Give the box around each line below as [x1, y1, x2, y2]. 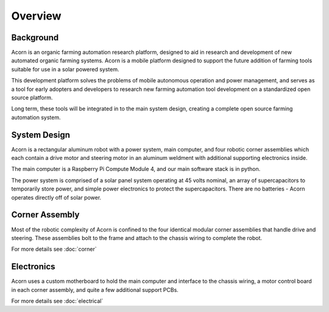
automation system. [11, 114, 61, 121]
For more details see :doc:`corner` [11, 245, 97, 253]
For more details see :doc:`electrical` [11, 297, 104, 305]
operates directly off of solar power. [11, 194, 102, 201]
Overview [11, 9, 62, 23]
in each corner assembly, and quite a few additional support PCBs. [11, 286, 179, 293]
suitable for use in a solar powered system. [11, 65, 119, 73]
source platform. [11, 94, 53, 101]
